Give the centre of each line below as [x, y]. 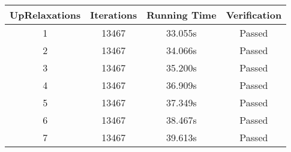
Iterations [114, 15]
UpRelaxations [45, 15]
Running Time [181, 15]
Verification [254, 15]
